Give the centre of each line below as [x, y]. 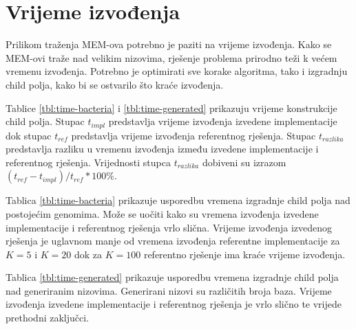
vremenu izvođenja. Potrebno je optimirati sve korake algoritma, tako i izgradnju [177, 71]
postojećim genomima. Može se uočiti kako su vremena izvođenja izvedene [162, 213]
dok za [88, 254]
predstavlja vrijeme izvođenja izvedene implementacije [223, 121]
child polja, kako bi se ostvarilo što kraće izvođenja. [115, 84]
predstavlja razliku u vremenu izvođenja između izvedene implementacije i [162, 149]
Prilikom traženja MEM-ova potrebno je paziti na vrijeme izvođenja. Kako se [169, 44]
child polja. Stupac [45, 121]
